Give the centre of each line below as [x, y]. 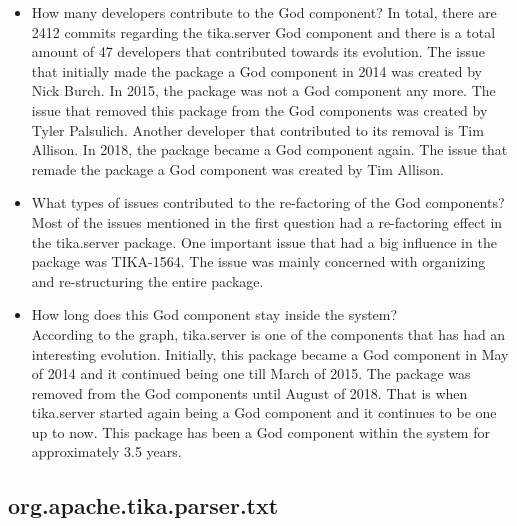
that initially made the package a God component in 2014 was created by [256, 70]
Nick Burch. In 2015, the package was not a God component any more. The [263, 90]
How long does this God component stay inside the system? [214, 314]
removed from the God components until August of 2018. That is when [249, 392]
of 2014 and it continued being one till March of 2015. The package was [251, 373]
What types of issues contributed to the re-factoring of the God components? [268, 202]
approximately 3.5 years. [106, 451]
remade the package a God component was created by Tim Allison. [237, 168]
